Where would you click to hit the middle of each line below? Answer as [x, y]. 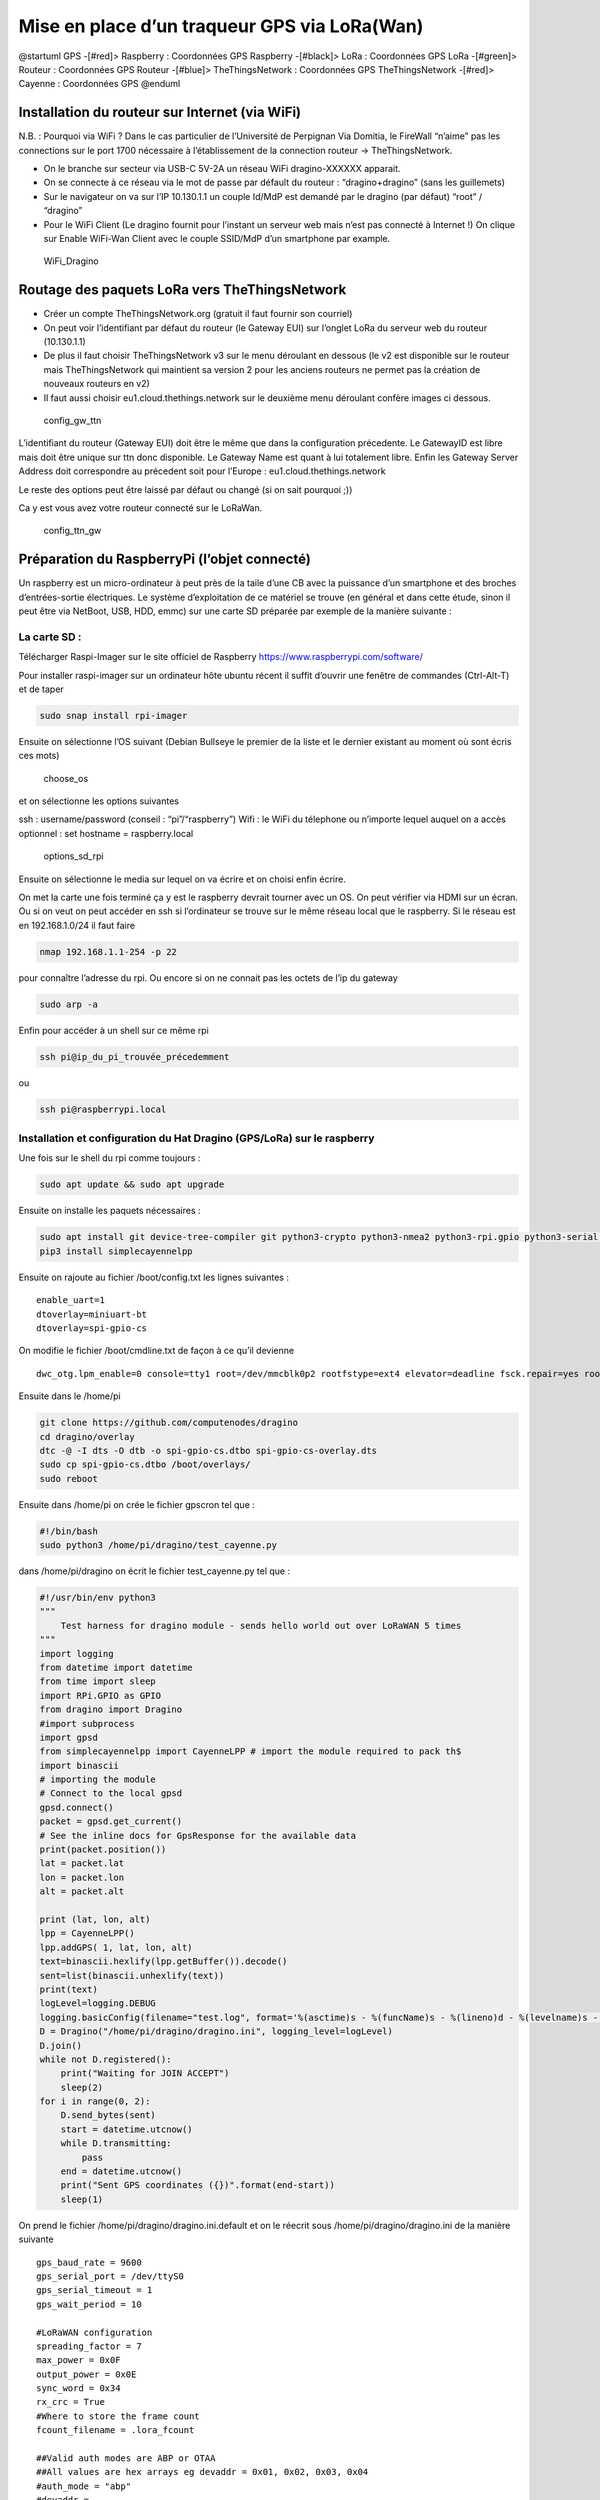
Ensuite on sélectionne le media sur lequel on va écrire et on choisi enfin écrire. [182, 879]
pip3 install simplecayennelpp [116, 1251]
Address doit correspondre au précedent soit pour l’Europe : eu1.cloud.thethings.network [202, 471]
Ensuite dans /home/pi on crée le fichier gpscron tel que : [136, 1504]
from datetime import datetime [116, 1667]
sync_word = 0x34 [78, 2388]
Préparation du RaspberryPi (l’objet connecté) [165, 559]
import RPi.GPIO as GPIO [100, 1695]
